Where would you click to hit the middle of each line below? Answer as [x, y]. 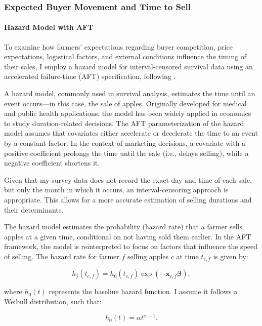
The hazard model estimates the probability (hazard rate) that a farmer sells [123, 227]
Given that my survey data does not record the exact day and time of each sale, [128, 179]
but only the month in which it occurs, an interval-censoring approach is [116, 190]
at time [187, 256]
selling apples [148, 256]
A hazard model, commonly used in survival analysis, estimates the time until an [130, 93]
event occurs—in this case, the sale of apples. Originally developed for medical [125, 103]
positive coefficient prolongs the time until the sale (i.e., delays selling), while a [126, 153]
